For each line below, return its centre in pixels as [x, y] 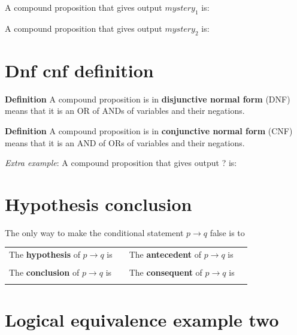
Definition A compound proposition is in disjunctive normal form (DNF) [148, 99]
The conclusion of [44, 272]
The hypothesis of [45, 254]
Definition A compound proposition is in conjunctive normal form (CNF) [149, 130]
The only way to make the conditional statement [94, 232]
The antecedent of [165, 254]
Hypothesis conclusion [99, 203]
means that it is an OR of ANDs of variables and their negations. [125, 111]
